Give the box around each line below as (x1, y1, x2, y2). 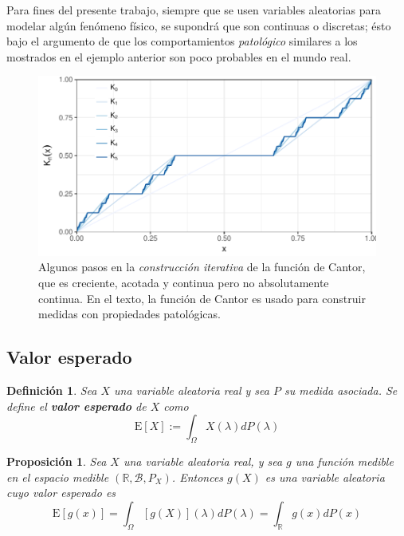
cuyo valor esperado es (6, 484, 116, 501)
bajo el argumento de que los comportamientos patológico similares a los (6, 33, 358, 49)
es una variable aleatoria (265, 468, 385, 485)
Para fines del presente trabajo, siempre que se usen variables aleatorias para (6, 2, 381, 18)
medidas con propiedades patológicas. (38, 305, 221, 322)
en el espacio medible (6, 468, 109, 485)
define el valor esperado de (6, 397, 147, 414)
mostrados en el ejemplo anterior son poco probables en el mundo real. (6, 48, 351, 65)
